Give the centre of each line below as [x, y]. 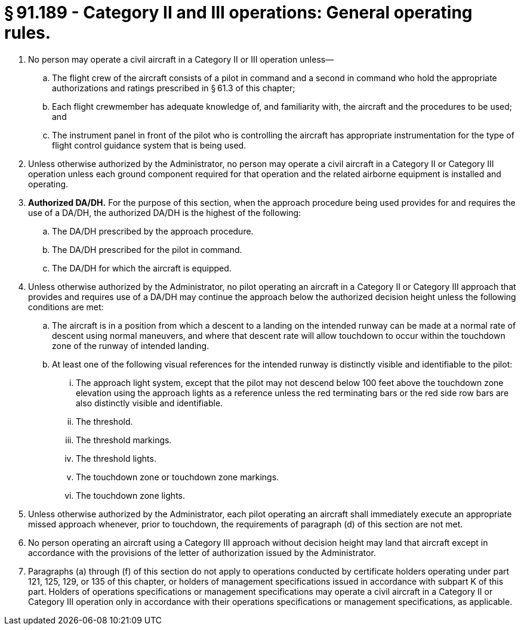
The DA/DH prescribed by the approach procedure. [153, 231]
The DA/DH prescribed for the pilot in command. [147, 249]
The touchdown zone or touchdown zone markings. [178, 477]
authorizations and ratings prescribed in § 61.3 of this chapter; [174, 88]
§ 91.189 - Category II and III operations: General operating [238, 13]
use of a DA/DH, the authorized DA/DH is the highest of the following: [165, 212]
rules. [28, 33]
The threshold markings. [124, 440]
